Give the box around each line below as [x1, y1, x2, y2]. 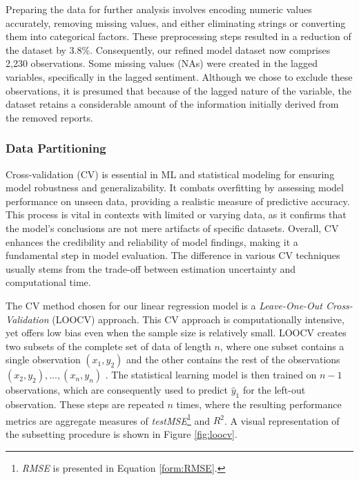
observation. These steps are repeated [6, 397, 164, 412]
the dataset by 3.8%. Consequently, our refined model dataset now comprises [6, 42, 331, 57]
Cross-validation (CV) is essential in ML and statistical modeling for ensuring [6, 166, 335, 181]
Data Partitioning [6, 140, 106, 157]
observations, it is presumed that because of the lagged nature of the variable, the [6, 83, 352, 97]
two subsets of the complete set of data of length [6, 338, 211, 353]
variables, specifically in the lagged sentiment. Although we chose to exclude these [6, 69, 353, 84]
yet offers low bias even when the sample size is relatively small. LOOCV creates [6, 325, 347, 340]
